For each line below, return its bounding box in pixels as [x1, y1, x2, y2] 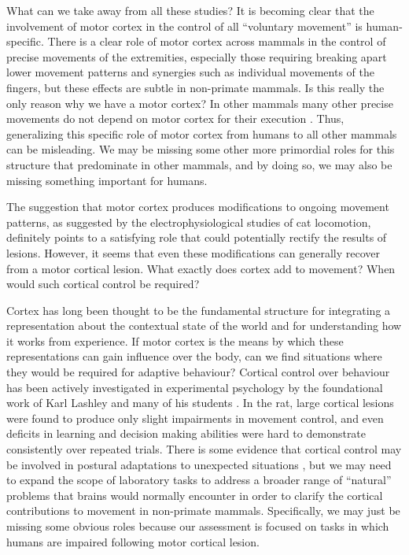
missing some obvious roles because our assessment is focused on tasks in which [6, 518, 389, 534]
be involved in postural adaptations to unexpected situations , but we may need [6, 456, 392, 472]
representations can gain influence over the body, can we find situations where [6, 348, 382, 364]
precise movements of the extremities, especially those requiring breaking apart [6, 48, 387, 65]
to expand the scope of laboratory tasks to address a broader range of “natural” [6, 472, 392, 488]
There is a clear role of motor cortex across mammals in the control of [47, 33, 386, 50]
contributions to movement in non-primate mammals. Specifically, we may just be [6, 502, 400, 519]
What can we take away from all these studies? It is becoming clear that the [6, 2, 374, 18]
